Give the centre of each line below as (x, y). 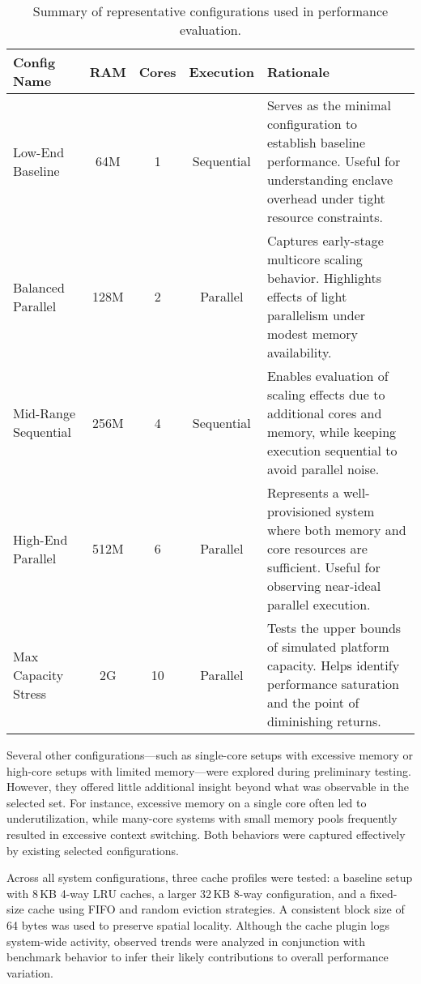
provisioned (299, 511)
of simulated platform (328, 646)
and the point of (313, 702)
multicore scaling (315, 259)
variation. (30, 972)
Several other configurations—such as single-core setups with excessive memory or (210, 755)
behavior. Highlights (324, 278)
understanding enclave (330, 180)
